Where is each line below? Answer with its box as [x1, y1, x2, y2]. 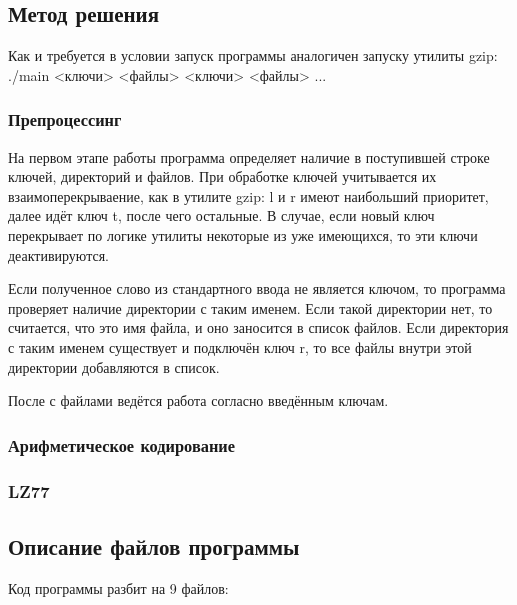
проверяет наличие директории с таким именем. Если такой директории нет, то [8, 297, 493, 318]
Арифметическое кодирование [8, 432, 236, 457]
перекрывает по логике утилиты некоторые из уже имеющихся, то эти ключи [8, 224, 478, 245]
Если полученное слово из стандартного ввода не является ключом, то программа [8, 278, 506, 299]
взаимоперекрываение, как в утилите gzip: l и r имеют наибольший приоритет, [8, 185, 489, 206]
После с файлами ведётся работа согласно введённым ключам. [8, 390, 389, 411]
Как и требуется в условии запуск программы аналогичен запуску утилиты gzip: [8, 45, 498, 66]
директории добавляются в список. [8, 356, 220, 377]
